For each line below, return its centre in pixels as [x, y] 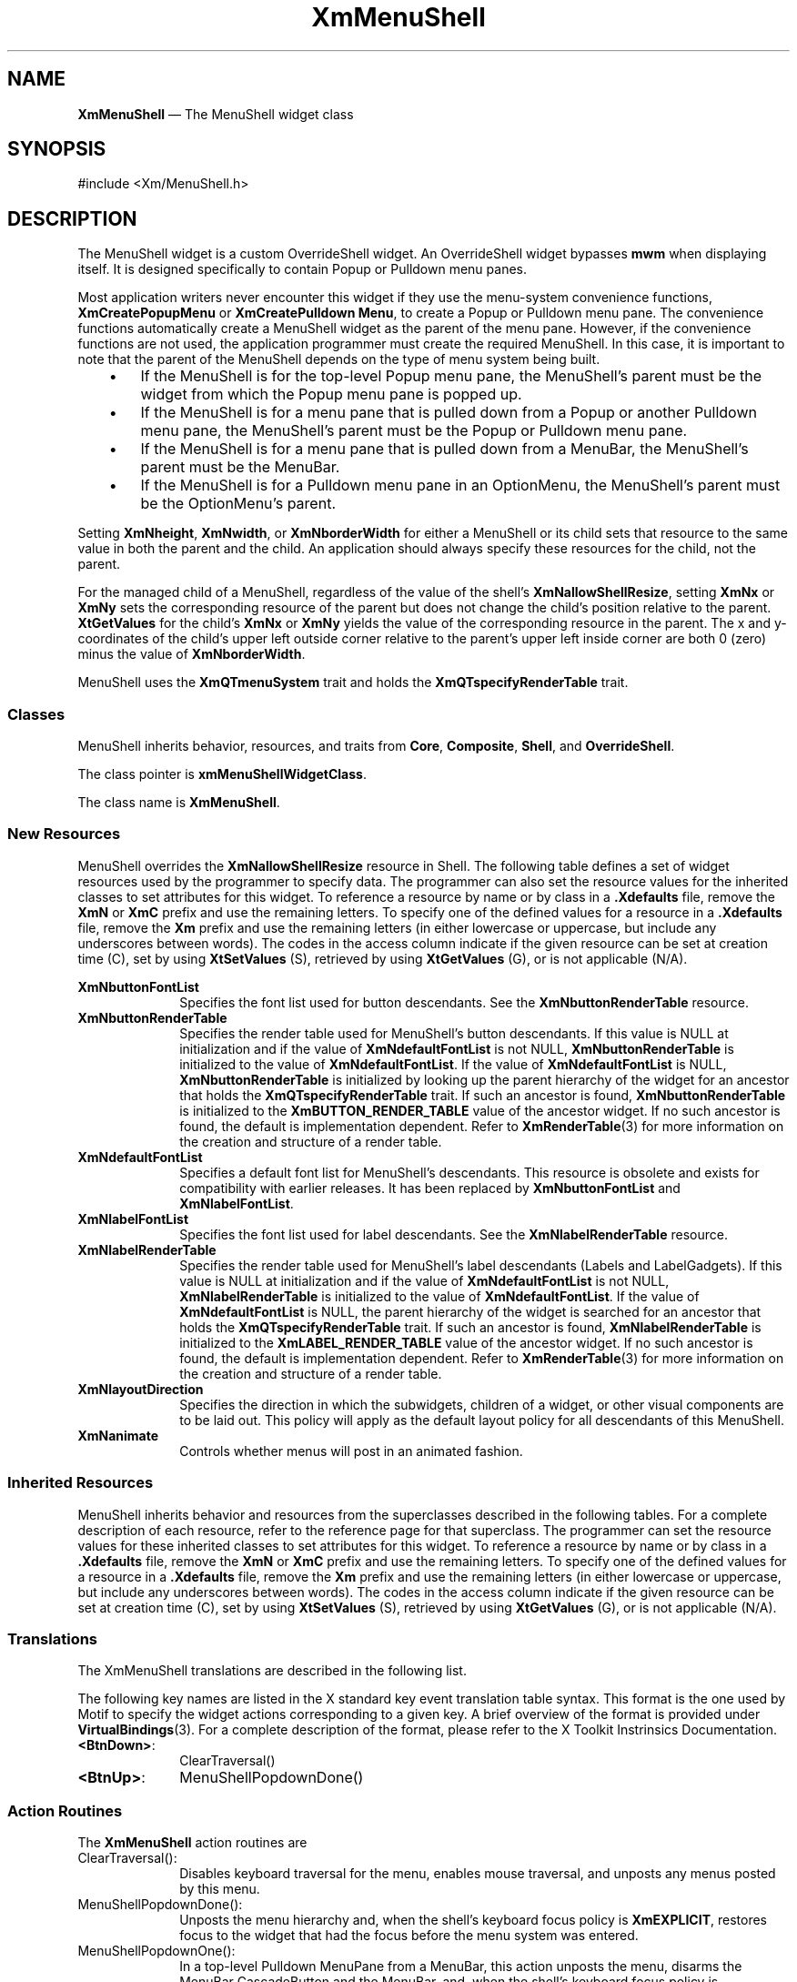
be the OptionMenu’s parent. [238, 504]
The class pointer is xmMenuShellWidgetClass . [222, 774]
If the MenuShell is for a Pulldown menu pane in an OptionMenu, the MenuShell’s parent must [460, 485]
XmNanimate [118, 1435]
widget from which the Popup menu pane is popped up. [331, 394]
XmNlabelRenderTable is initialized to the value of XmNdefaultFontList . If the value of [439, 1296]
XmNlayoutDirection [141, 1389]
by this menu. [220, 1889]
